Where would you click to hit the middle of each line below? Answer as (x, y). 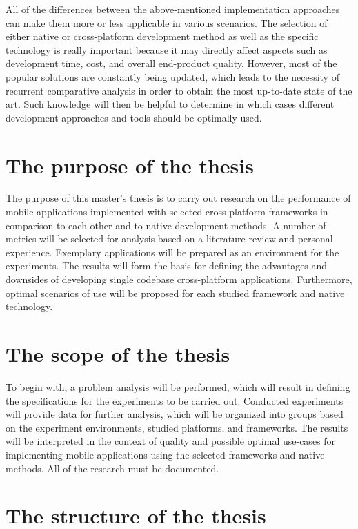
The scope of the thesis (118, 354)
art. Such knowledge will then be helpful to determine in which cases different (170, 104)
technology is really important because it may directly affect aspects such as (167, 49)
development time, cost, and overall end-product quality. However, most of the (171, 63)
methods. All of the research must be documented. (112, 468)
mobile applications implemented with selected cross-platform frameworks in (167, 212)
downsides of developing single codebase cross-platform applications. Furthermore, (179, 279)
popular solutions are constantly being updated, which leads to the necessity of (172, 76)
